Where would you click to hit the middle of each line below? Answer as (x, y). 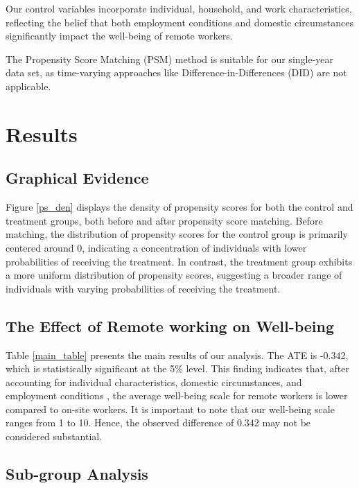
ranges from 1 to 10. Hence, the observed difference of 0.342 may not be (158, 422)
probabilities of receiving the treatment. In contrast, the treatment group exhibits (179, 261)
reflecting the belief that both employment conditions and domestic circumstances (180, 22)
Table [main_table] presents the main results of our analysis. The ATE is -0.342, (177, 355)
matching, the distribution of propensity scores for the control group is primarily (177, 234)
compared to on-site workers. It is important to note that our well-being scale (170, 409)
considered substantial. (54, 436)
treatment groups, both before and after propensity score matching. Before (164, 220)
